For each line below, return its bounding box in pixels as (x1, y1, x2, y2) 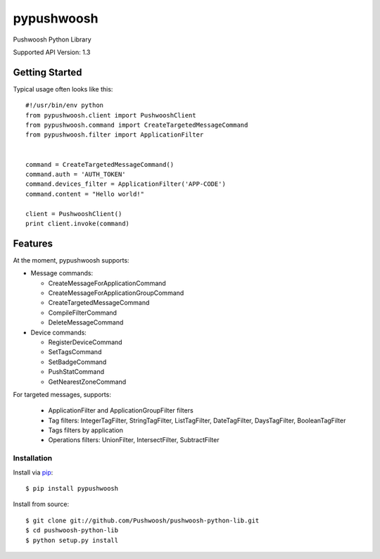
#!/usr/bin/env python (25, 101, 104, 109)
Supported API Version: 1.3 (13, 48, 91, 56)
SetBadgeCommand (48, 358, 107, 366)
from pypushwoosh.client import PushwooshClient (25, 111, 196, 119)
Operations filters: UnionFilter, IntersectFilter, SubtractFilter (48, 436, 220, 444)
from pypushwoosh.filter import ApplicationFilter (25, 131, 204, 139)
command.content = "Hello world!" (25, 190, 144, 198)
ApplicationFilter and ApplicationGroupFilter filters (48, 406, 194, 415)
